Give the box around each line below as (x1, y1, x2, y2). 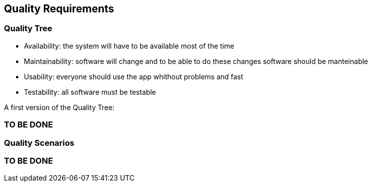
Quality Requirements (4, 2, 114, 15)
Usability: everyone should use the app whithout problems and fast (24, 72, 243, 81)
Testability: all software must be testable (24, 87, 156, 96)
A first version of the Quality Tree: (4, 103, 115, 112)
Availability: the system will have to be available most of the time (24, 41, 234, 50)
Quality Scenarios (4, 137, 75, 148)
